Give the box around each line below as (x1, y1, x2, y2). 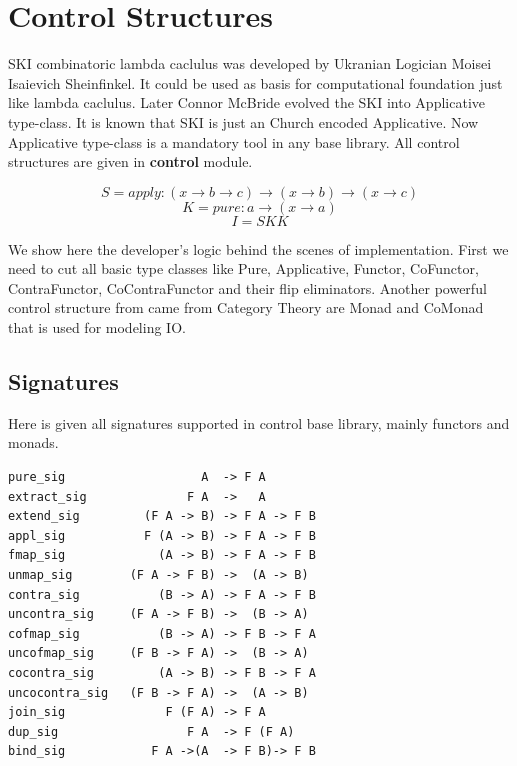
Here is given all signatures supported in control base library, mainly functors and (8, 412, 510, 433)
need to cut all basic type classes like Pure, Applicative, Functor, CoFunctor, (8, 258, 479, 279)
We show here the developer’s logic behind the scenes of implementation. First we (8, 238, 509, 259)
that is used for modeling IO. (8, 317, 186, 338)
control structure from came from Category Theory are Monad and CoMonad (8, 297, 484, 318)
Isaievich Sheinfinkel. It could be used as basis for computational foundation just (8, 72, 503, 93)
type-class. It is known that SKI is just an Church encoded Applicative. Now (8, 111, 479, 132)
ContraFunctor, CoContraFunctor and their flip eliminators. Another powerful (8, 277, 487, 298)
